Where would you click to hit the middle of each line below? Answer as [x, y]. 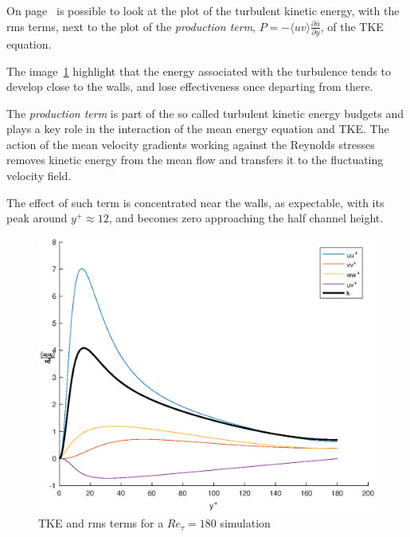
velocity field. [39, 176]
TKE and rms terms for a [101, 523]
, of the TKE [352, 26]
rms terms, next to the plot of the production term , [131, 26]
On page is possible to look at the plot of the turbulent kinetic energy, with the [203, 10]
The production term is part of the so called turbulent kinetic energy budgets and [205, 113]
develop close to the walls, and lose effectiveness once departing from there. [190, 86]
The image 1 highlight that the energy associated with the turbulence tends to [199, 71]
